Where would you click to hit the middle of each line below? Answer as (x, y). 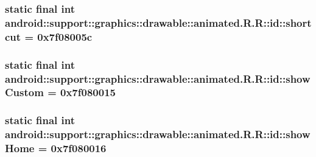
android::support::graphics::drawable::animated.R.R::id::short (158, 22)
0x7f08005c (65, 36)
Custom (24, 92)
